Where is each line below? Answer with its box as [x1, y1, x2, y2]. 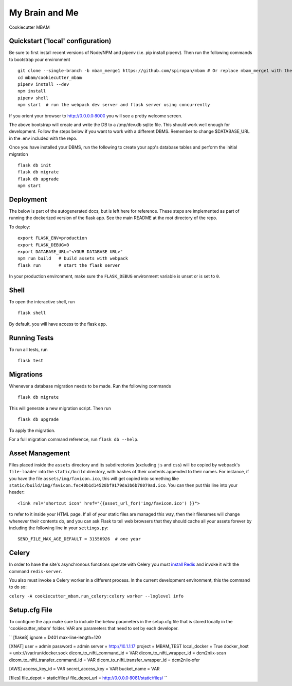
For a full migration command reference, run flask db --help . [9, 436, 139, 442]
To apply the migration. [9, 427, 55, 433]
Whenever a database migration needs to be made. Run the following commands [9, 383, 171, 389]
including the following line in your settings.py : [9, 525, 109, 531]
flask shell [18, 310, 46, 316]
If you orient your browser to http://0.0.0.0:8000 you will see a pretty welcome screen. [9, 112, 182, 119]
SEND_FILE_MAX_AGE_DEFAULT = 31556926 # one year [18, 536, 141, 542]
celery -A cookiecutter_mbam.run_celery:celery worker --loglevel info [9, 593, 184, 599]
